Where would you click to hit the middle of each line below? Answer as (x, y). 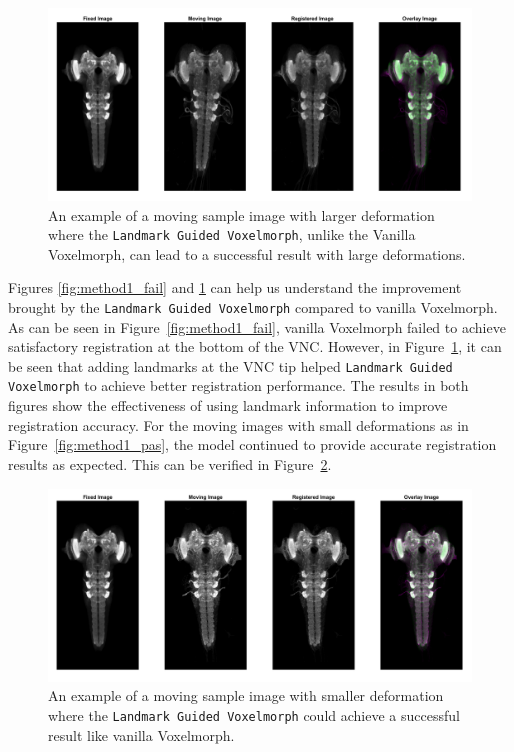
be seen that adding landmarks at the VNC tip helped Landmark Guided (230, 365)
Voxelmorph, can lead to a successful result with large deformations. (257, 253)
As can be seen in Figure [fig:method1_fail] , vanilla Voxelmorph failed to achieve (257, 326)
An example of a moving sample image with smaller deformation (246, 695)
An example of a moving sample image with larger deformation (241, 214)
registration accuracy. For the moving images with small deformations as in (238, 424)
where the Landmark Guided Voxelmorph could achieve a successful (254, 715)
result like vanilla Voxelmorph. (141, 734)
